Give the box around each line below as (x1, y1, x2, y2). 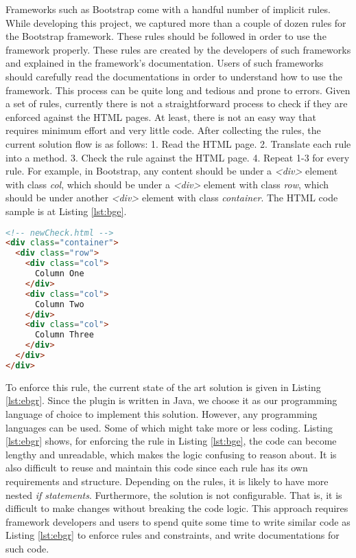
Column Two (34, 299, 84, 309)
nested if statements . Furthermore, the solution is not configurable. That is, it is (5, 487, 342, 502)
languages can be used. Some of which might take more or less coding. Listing (5, 420, 333, 434)
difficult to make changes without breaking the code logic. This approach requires (5, 501, 348, 515)
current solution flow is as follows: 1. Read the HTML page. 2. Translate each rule (5, 136, 351, 150)
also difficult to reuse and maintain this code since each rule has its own (5, 460, 308, 475)
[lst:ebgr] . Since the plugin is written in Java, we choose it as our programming (5, 393, 337, 408)
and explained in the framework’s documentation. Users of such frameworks (5, 56, 324, 70)
